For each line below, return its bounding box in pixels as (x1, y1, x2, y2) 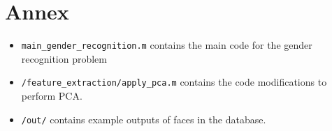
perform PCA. (21, 88, 82, 103)
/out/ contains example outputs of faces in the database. (21, 111, 266, 126)
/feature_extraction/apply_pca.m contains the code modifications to (21, 75, 327, 89)
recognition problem (21, 51, 108, 65)
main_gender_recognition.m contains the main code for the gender (21, 38, 312, 52)
